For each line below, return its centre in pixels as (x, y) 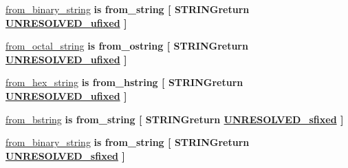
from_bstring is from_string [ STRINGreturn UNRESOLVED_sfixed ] (175, 119)
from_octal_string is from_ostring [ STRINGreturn (127, 46)
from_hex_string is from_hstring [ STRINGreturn (124, 82)
